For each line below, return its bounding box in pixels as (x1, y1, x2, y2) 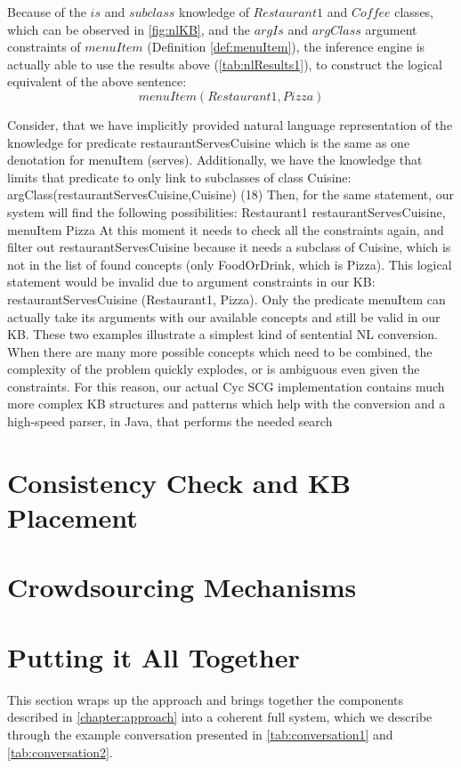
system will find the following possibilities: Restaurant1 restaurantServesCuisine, (7, 202, 446, 221)
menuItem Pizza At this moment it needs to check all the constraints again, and (7, 220, 444, 238)
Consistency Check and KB (7, 464, 352, 500)
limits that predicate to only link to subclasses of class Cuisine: (7, 167, 352, 186)
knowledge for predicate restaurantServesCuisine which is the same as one (7, 133, 410, 151)
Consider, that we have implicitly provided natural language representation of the (7, 115, 453, 133)
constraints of (7, 37, 81, 56)
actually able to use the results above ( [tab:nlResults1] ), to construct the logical (7, 54, 442, 73)
